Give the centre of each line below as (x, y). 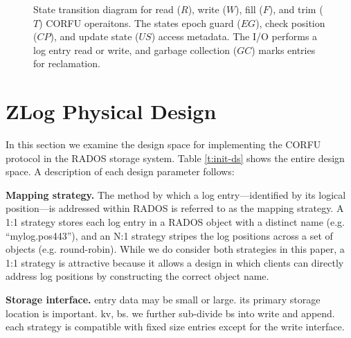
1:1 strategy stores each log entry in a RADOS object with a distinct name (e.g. (175, 222)
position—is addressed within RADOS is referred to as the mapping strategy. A (175, 208)
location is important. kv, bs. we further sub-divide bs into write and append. (170, 313)
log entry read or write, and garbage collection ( (135, 50)
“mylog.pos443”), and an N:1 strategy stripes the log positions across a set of (169, 235)
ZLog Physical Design (111, 111)
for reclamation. (67, 63)
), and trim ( (296, 9)
